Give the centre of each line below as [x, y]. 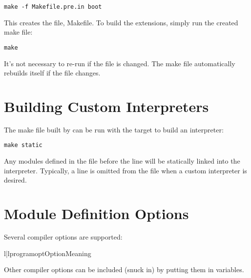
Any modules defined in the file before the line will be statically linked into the [122, 161]
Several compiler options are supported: [63, 236]
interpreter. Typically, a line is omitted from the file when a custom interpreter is [125, 170]
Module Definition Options [96, 213]
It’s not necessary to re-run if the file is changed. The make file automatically [120, 63]
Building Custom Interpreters [106, 106]
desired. [15, 180]
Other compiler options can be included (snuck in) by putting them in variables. [124, 269]
